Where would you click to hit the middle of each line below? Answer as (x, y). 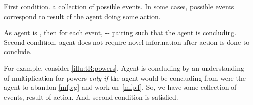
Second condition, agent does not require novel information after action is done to (127, 42)
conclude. (18, 52)
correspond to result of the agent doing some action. (82, 16)
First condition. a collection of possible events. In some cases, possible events (119, 6)
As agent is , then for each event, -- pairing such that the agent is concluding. (120, 32)
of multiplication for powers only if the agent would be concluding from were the (125, 77)
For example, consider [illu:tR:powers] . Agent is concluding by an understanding (124, 68)
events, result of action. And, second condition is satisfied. (91, 96)
